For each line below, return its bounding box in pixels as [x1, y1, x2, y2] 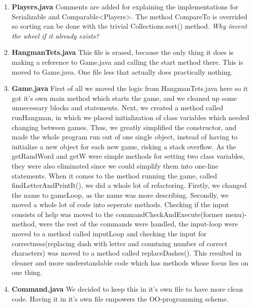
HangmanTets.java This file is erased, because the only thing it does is [11, 47, 234, 57]
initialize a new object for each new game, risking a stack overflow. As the [11, 141, 236, 151]
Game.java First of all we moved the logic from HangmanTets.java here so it [11, 83, 248, 93]
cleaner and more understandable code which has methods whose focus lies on [11, 257, 249, 267]
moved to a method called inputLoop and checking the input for [11, 228, 207, 239]
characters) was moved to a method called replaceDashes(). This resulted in [11, 248, 242, 258]
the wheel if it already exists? [11, 30, 100, 41]
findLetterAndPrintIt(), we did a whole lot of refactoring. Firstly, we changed [11, 180, 247, 190]
